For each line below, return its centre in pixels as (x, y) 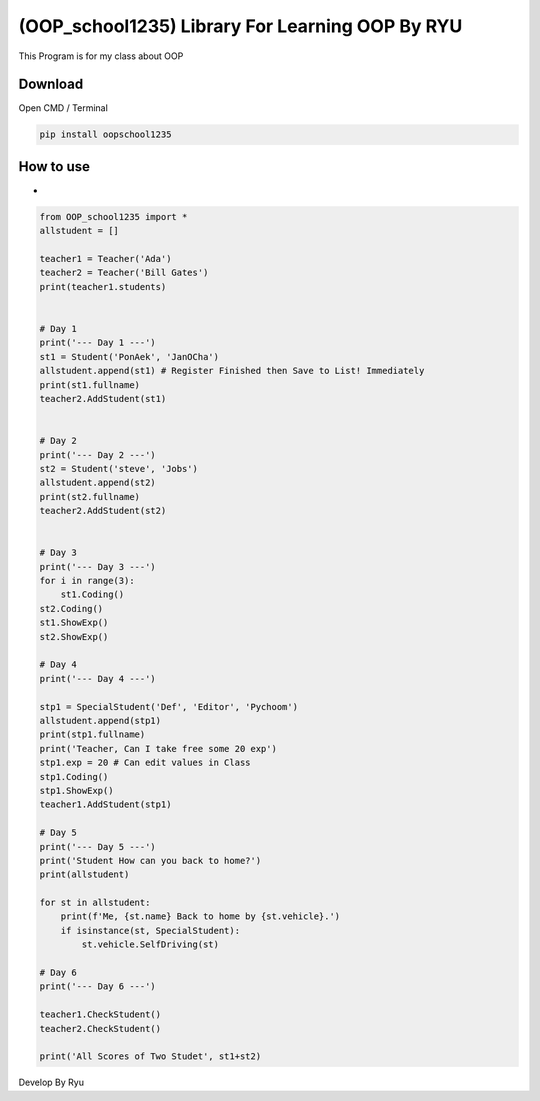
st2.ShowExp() (74, 636)
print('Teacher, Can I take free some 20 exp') (158, 748)
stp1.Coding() (74, 776)
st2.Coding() (71, 608)
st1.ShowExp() (74, 623)
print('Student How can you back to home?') (150, 860)
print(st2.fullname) (89, 496)
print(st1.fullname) (89, 384)
